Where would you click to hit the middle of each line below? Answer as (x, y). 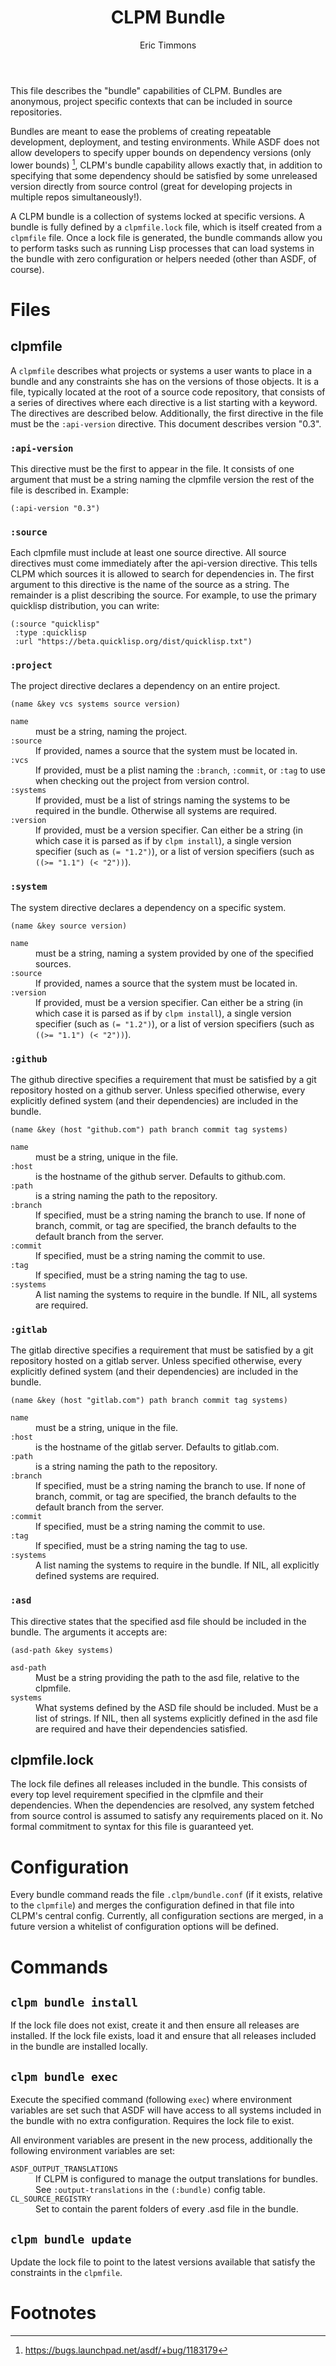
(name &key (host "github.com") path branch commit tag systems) (149, 1130)
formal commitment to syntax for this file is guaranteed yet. (132, 1827)
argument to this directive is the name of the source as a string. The (150, 585)
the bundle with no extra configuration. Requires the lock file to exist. (152, 2121)
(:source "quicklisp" (55, 624)
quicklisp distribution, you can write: (85, 606)
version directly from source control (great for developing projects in (151, 186)
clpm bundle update (71, 2239)
